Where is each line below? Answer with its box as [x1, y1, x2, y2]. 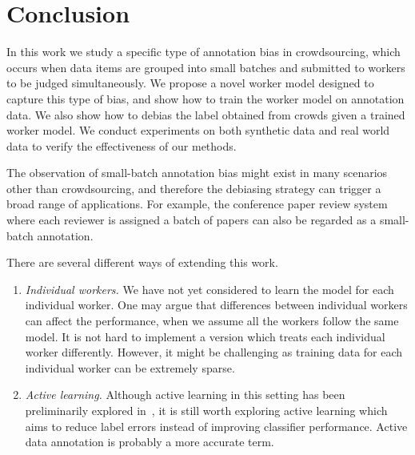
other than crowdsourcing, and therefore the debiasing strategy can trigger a [6, 179, 381, 196]
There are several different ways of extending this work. [6, 254, 278, 271]
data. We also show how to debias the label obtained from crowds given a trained [6, 106, 405, 123]
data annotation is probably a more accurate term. [25, 433, 274, 450]
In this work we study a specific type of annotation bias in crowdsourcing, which [6, 43, 401, 60]
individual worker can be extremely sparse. [25, 359, 235, 376]
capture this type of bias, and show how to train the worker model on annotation [6, 90, 405, 107]
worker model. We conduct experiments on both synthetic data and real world [6, 122, 390, 139]
